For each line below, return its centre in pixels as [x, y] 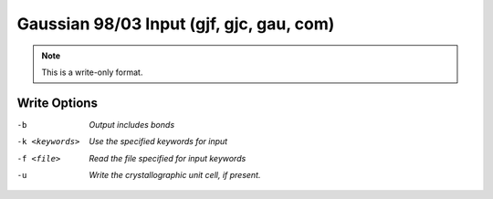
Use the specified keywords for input [158, 141]
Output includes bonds [132, 124]
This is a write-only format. [92, 72]
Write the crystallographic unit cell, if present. [175, 175]
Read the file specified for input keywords [168, 158]
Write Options [57, 103]
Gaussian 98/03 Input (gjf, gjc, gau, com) [176, 24]
